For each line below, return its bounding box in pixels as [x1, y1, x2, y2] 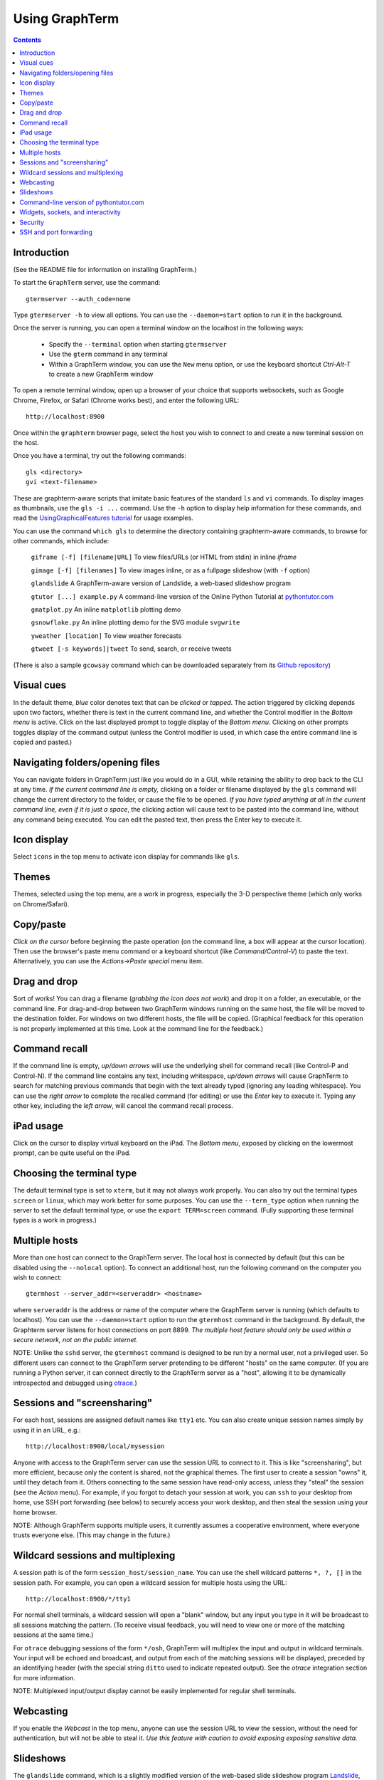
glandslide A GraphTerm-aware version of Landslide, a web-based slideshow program [31, 579, 292, 587]
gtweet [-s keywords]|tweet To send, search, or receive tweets [31, 644, 232, 653]
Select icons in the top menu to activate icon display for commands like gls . [13, 852, 240, 861]
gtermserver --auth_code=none [26, 295, 132, 303]
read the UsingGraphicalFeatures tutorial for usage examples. [13, 513, 193, 523]
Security [19, 218, 44, 226]
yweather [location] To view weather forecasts [31, 631, 182, 640]
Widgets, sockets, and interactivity [19, 208, 121, 216]
